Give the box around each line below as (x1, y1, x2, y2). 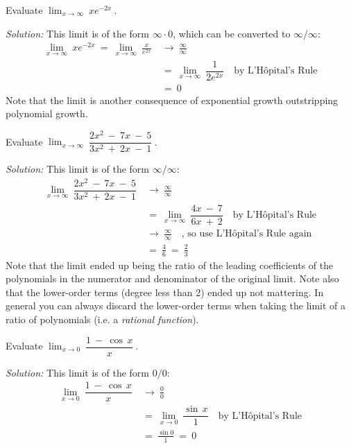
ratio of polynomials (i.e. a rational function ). (6, 311, 199, 326)
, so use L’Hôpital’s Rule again (181, 229, 312, 239)
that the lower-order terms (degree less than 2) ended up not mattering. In (6, 284, 324, 299)
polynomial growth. (6, 106, 88, 121)
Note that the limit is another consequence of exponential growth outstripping (6, 92, 339, 107)
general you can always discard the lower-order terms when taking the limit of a (6, 298, 346, 313)
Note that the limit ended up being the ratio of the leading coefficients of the (6, 257, 334, 272)
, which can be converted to (173, 26, 291, 40)
